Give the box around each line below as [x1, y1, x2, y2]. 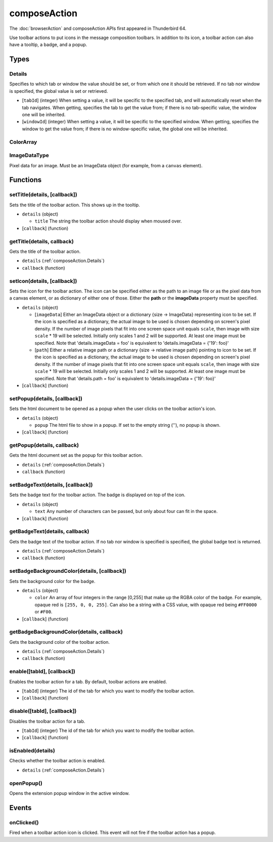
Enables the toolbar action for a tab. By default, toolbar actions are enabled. [9, 678, 167, 684]
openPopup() [9, 780, 42, 787]
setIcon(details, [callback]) [9, 277, 77, 284]
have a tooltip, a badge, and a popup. [9, 42, 87, 48]
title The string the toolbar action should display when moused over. [34, 218, 182, 224]
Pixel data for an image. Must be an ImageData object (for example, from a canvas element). [9, 162, 203, 168]
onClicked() [9, 819, 39, 826]
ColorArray [9, 138, 37, 145]
